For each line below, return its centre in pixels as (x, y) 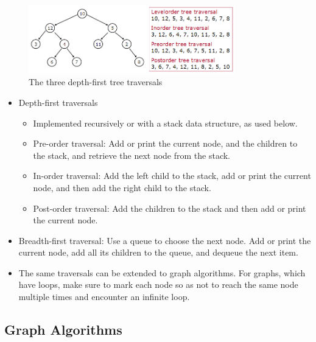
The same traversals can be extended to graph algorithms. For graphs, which (162, 272)
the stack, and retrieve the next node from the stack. (132, 155)
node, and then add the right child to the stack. (122, 187)
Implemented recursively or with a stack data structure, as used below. (165, 123)
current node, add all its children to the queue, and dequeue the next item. (158, 252)
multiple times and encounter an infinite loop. (104, 297)
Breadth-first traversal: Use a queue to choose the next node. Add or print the (165, 240)
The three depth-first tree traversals (96, 82)
